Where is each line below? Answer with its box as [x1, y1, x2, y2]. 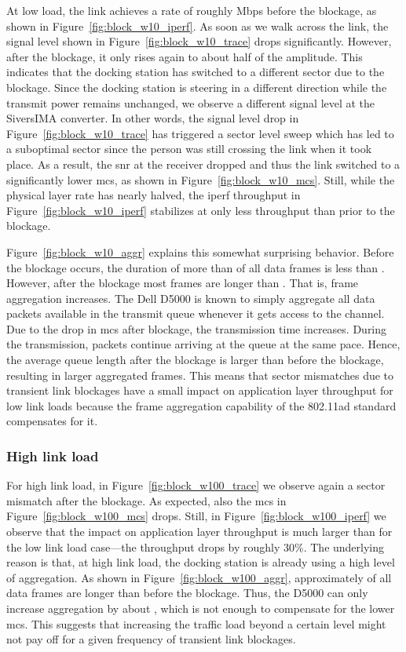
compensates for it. [6, 413, 98, 429]
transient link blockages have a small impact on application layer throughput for [6, 382, 393, 399]
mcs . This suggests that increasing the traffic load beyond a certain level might [6, 615, 386, 632]
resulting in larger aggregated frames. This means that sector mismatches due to [6, 366, 394, 383]
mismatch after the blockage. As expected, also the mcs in [6, 492, 287, 508]
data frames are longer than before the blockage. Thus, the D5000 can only [6, 585, 368, 601]
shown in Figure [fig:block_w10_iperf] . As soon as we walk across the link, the [6, 17, 389, 34]
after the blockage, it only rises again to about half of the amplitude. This [6, 48, 363, 64]
